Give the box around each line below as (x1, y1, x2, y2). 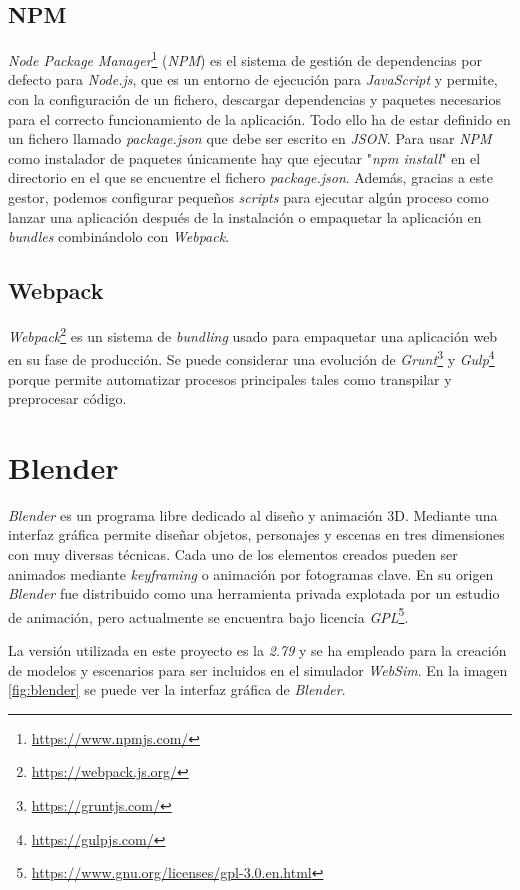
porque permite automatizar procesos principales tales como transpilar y (8, 368, 452, 389)
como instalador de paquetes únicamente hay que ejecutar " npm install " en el (8, 147, 481, 168)
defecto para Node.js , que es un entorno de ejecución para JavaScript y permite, (8, 69, 498, 90)
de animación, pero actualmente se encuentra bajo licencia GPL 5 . (8, 603, 409, 627)
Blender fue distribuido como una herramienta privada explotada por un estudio (8, 583, 500, 604)
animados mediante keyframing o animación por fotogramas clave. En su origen (8, 563, 494, 584)
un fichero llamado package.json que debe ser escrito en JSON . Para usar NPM (8, 128, 492, 149)
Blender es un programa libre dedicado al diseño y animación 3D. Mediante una (8, 504, 498, 525)
